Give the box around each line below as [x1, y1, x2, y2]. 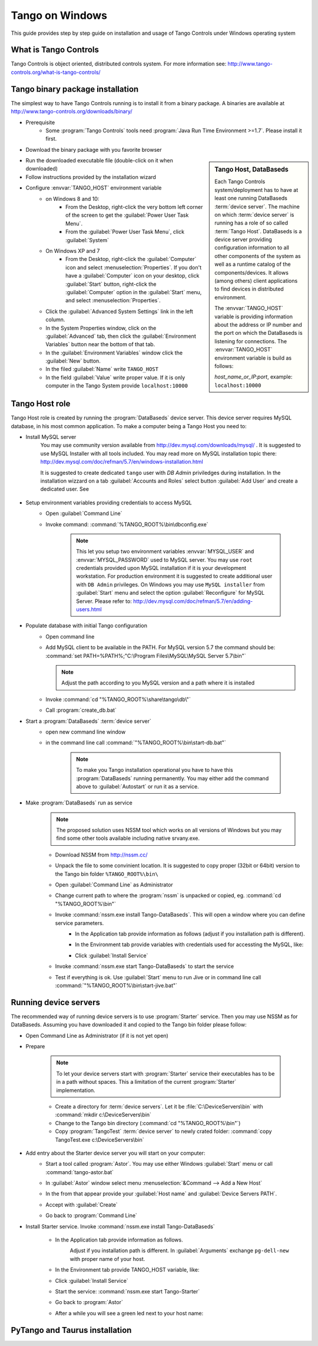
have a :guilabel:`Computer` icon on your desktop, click [65, 272, 200, 279]
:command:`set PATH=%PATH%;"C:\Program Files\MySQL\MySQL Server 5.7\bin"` [45, 652, 247, 659]
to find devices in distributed [214, 285, 284, 292]
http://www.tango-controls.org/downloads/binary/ [11, 108, 132, 115]
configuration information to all [214, 244, 290, 251]
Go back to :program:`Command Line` [45, 1212, 138, 1219]
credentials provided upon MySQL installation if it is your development [76, 565, 247, 572]
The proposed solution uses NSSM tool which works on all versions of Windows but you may [56, 827, 282, 834]
